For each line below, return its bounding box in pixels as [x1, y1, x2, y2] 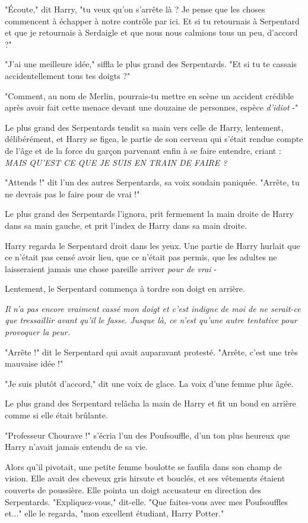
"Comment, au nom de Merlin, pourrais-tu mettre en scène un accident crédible [5, 89, 294, 102]
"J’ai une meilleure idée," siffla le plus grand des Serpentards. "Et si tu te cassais [5, 58, 297, 70]
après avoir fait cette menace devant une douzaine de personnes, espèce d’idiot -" [5, 101, 299, 114]
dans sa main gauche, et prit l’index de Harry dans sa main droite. [5, 219, 247, 231]
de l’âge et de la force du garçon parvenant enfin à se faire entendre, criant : [5, 144, 281, 156]
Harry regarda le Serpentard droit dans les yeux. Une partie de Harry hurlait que [5, 239, 300, 251]
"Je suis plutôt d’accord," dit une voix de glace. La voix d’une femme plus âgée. [5, 377, 294, 389]
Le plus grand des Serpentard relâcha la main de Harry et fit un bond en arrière [5, 397, 296, 409]
